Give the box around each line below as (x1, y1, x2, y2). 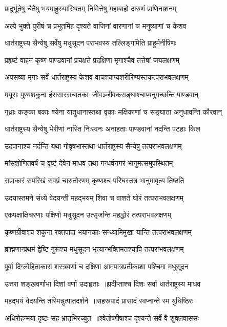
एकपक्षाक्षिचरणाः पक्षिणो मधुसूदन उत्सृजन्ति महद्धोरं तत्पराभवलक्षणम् (5, 209, 172, 220)
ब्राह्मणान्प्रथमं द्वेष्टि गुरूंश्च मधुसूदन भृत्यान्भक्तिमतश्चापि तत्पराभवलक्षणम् (5, 244, 184, 254)
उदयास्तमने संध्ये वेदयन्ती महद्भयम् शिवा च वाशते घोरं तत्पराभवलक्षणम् (5, 192, 184, 203)
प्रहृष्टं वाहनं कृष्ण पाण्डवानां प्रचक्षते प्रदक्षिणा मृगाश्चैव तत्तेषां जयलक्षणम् (5, 54, 179, 65)
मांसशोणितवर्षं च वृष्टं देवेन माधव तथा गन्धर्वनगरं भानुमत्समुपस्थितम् (5, 158, 173, 168)
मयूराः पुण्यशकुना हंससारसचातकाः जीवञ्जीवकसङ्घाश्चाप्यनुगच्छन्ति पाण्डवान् (5, 89, 198, 99)
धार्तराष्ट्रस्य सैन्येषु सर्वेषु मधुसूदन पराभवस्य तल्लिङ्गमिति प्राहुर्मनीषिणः (5, 37, 176, 48)
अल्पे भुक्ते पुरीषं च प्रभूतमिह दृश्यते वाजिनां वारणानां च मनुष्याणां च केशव (5, 20, 187, 31)
